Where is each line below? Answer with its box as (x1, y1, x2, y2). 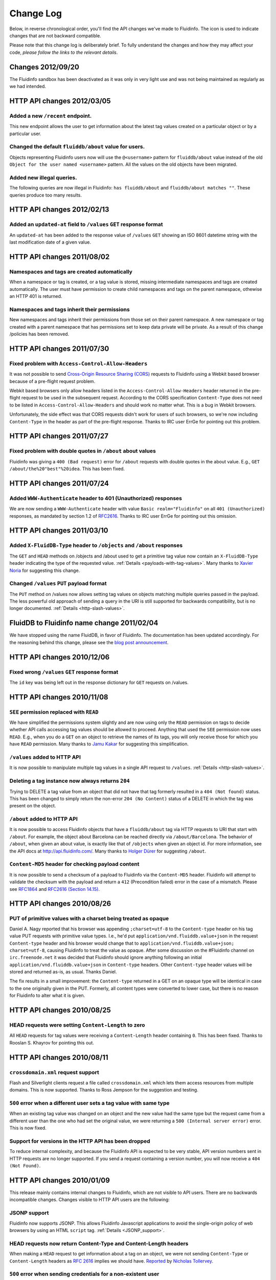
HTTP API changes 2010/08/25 (9, 1006, 111, 1015)
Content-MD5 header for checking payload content (9, 861, 140, 868)
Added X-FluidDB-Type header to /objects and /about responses (9, 542, 183, 549)
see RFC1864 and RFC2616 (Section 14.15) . (9, 886, 100, 892)
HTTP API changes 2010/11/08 (9, 693, 108, 701)
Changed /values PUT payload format (9, 580, 107, 587)
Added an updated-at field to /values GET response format (9, 221, 163, 228)
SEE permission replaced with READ (9, 708, 99, 715)
